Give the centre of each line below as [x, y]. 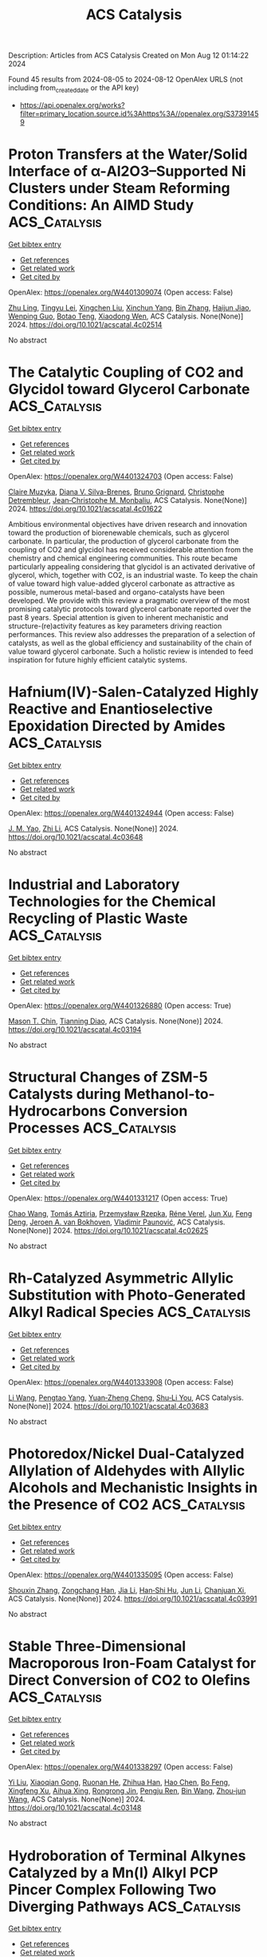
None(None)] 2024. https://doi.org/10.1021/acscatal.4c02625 [108, 1230]
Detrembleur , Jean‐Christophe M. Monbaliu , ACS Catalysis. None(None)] [128, 500]
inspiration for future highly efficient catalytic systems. [98, 659]
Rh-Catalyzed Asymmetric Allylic [121, 1278]
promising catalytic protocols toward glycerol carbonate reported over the [130, 609]
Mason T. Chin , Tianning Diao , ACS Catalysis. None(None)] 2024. [116, 1021]
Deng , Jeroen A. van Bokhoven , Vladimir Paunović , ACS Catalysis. [117, 1222]
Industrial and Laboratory [94, 884]
